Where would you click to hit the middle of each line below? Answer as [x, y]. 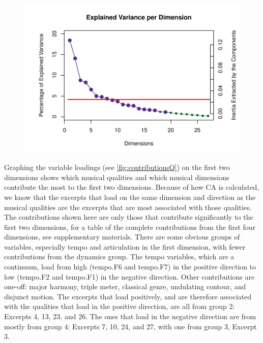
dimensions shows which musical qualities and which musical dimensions [117, 177]
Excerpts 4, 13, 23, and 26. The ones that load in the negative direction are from [130, 316]
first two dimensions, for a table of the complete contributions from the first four [130, 227]
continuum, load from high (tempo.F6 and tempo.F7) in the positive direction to [130, 267]
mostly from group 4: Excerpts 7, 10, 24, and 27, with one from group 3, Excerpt [130, 326]
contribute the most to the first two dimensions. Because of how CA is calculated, [132, 187]
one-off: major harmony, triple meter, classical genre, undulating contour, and [125, 286]
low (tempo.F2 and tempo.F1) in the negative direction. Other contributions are [129, 276]
